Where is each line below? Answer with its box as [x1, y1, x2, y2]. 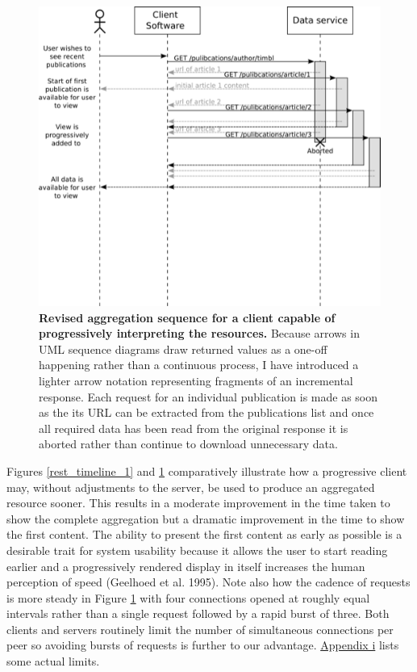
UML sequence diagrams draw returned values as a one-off [39, 340, 327, 357]
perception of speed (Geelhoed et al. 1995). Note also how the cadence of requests [6, 573, 411, 590]
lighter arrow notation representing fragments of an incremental [39, 372, 353, 388]
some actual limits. [6, 653, 100, 670]
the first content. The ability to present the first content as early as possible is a [6, 526, 402, 543]
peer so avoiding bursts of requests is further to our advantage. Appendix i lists [6, 636, 399, 653]
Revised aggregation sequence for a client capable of [39, 309, 336, 325]
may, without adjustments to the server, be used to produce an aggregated [6, 478, 375, 495]
